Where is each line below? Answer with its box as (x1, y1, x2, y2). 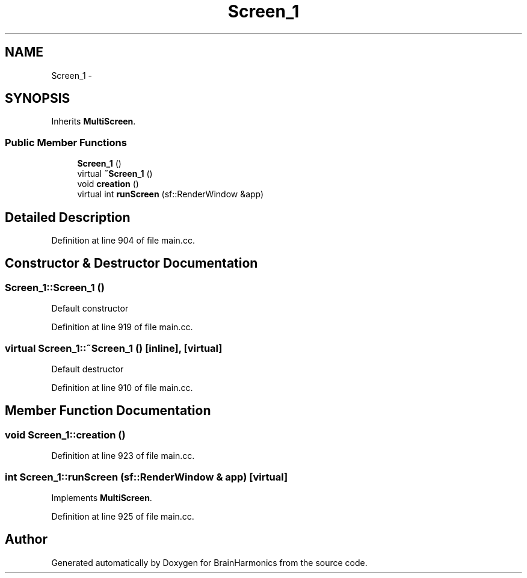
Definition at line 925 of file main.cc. (51, 511, 194, 521)
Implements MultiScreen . (51, 492, 152, 503)
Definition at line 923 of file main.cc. (51, 450, 195, 461)
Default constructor (51, 303, 129, 314)
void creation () (77, 179, 139, 189)
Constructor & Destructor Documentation (5, 256, 258, 271)
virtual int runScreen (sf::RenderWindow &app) (77, 189, 264, 200)
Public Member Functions (5, 136, 127, 149)
